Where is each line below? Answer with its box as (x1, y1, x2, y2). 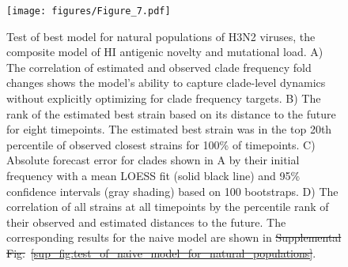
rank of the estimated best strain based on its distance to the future (6, 105, 336, 122)
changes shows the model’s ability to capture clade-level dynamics (6, 74, 326, 91)
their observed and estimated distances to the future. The (6, 213, 286, 230)
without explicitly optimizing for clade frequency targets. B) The (6, 90, 321, 107)
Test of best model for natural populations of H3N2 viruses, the (6, 28, 316, 44)
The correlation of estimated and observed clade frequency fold (6, 58, 312, 75)
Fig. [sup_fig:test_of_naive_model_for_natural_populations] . (6, 244, 316, 261)
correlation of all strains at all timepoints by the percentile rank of (6, 198, 329, 215)
